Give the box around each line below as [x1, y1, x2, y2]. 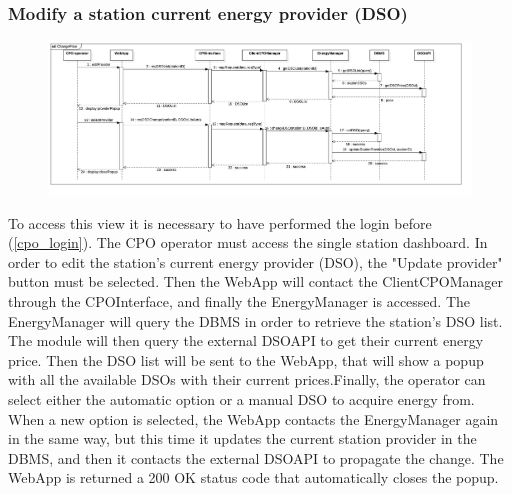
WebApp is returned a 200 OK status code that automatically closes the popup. [8, 467, 499, 488]
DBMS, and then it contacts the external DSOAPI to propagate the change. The [8, 447, 504, 468]
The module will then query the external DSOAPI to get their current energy [8, 330, 484, 351]
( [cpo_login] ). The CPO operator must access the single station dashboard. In [8, 232, 488, 253]
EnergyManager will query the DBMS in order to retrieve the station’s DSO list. [8, 310, 503, 331]
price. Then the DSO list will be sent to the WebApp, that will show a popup [8, 349, 484, 370]
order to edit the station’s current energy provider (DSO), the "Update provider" [8, 251, 503, 272]
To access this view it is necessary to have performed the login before [8, 212, 432, 233]
